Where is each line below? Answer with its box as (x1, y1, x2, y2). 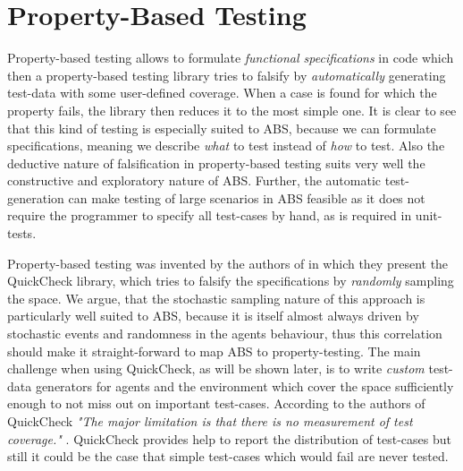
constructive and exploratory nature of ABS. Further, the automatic (7, 171, 382, 190)
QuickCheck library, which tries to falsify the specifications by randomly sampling (7, 271, 454, 290)
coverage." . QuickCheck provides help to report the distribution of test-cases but (7, 429, 452, 448)
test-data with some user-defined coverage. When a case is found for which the (7, 83, 437, 102)
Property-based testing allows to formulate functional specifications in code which (7, 48, 454, 67)
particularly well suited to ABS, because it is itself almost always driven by (7, 306, 419, 325)
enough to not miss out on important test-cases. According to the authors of (7, 394, 425, 413)
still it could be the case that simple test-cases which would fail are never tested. (7, 447, 449, 466)
